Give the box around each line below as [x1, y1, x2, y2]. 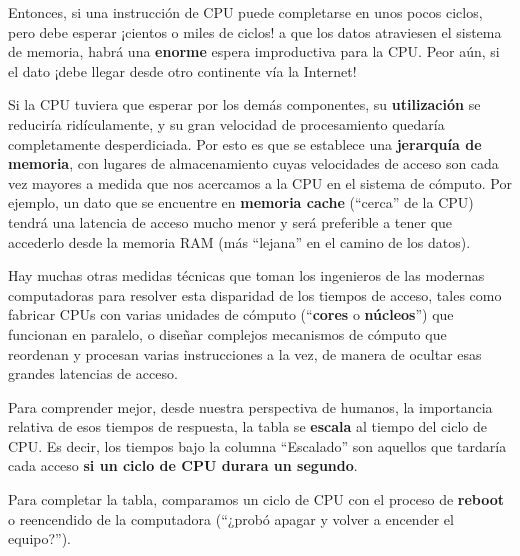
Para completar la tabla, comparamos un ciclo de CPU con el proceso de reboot [8, 489, 505, 510]
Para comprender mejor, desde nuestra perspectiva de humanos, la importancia [8, 396, 493, 417]
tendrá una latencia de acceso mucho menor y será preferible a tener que [8, 211, 453, 232]
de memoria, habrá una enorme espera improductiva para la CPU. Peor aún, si [8, 41, 500, 62]
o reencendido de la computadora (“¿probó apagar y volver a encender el [8, 508, 454, 529]
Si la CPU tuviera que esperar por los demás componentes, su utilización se [8, 94, 481, 115]
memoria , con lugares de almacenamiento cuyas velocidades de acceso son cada [8, 153, 499, 174]
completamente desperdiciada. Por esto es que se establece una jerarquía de [8, 133, 482, 154]
